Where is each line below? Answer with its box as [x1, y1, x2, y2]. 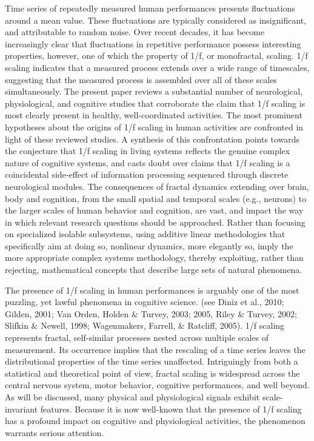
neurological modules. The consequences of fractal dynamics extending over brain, [5, 180, 309, 192]
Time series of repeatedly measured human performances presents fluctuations [5, 2, 295, 14]
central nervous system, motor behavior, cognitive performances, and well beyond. [5, 379, 310, 391]
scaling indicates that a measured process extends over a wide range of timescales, [5, 61, 310, 73]
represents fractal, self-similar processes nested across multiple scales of [5, 331, 269, 344]
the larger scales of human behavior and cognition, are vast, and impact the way [5, 204, 304, 217]
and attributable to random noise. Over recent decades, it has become [5, 25, 265, 38]
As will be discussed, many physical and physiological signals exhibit [5, 391, 260, 403]
